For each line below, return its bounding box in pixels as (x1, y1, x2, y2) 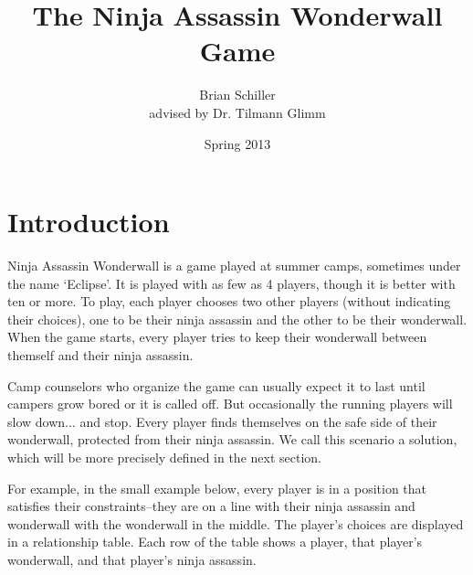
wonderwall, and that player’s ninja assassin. (7, 549, 257, 569)
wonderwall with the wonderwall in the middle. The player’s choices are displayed (7, 514, 464, 533)
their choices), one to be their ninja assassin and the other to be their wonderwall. (7, 309, 468, 328)
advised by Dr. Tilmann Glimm (149, 102, 326, 122)
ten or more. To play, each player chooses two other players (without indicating (7, 292, 451, 311)
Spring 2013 (204, 133, 271, 153)
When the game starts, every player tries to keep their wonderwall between (7, 327, 427, 346)
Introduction (7, 203, 170, 240)
